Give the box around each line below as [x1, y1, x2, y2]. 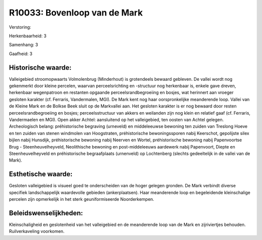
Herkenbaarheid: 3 [9, 33, 47, 39]
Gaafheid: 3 [9, 51, 33, 57]
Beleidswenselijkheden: [9, 209, 83, 217]
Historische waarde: [9, 63, 72, 72]
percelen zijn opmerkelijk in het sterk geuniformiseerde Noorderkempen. [9, 196, 155, 202]
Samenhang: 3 [9, 42, 38, 48]
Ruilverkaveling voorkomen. [9, 228, 65, 234]
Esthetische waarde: [9, 170, 73, 179]
